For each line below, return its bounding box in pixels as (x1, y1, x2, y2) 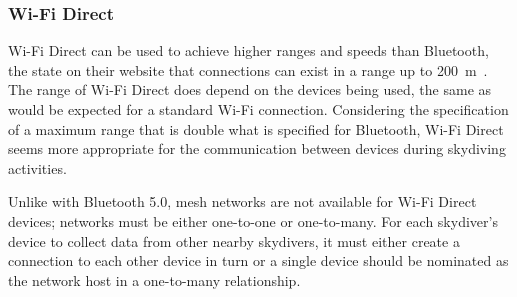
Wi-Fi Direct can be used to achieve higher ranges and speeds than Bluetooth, (8, 40, 489, 61)
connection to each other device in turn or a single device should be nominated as (8, 250, 509, 271)
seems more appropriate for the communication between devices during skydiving (8, 138, 506, 159)
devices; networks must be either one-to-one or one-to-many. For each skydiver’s (8, 210, 498, 231)
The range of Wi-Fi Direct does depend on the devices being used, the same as (8, 79, 492, 100)
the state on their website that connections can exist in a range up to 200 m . (8, 59, 488, 80)
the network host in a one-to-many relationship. (8, 269, 301, 290)
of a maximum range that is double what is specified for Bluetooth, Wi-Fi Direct (8, 118, 504, 139)
